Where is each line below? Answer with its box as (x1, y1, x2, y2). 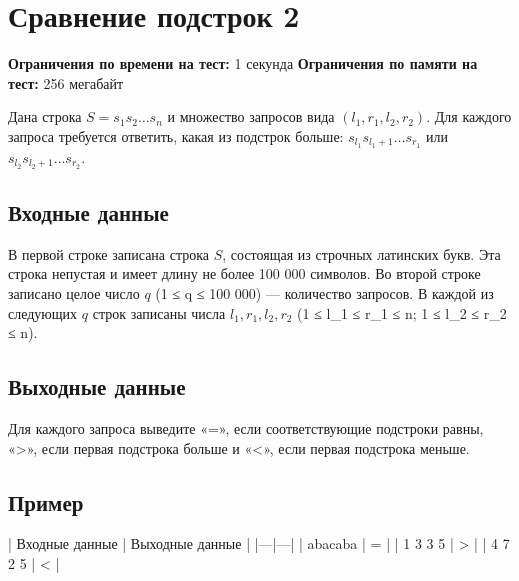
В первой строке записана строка (8, 243, 210, 264)
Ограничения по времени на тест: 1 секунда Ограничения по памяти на (8, 53, 478, 74)
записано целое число (8, 283, 140, 304)
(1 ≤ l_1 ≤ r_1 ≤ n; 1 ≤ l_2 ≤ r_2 (297, 302, 507, 323)
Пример (8, 486, 84, 517)
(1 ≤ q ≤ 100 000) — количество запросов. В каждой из (155, 283, 494, 304)
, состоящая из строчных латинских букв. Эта (222, 243, 501, 264)
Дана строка (8, 106, 82, 127)
